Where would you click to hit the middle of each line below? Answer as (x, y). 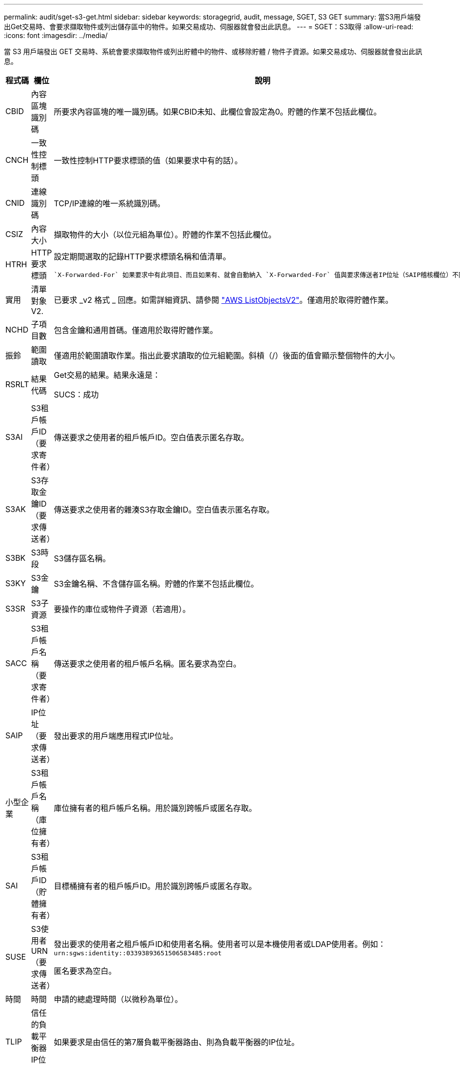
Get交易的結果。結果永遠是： (107, 375)
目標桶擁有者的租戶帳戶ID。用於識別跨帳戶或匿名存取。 (155, 886)
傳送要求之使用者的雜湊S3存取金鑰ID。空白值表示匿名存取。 (164, 510)
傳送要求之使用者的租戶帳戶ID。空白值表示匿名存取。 (151, 437)
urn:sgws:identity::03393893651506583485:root (138, 953)
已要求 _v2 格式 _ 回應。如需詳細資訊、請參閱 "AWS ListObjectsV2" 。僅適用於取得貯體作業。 (223, 300)
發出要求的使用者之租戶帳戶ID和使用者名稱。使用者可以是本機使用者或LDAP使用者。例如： (220, 944)
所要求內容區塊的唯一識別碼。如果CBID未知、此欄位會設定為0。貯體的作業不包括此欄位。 (218, 112)
